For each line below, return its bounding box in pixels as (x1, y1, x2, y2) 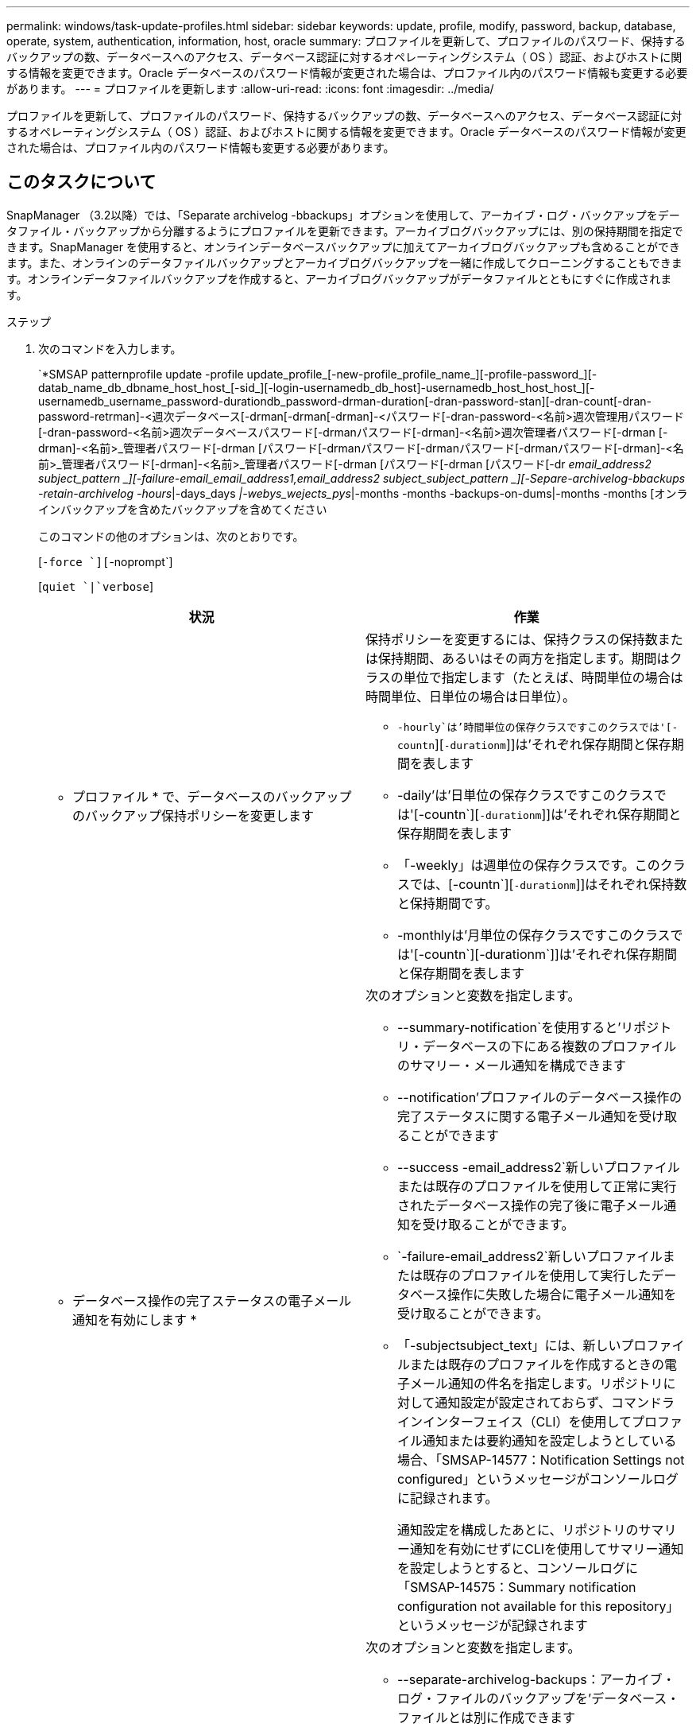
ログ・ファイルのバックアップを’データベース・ (397, 1690, 680, 1706)
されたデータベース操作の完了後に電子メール (397, 1197, 664, 1213)
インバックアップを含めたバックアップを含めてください (38, 502, 327, 516)
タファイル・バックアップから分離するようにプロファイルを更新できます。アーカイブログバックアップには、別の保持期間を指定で (6, 223, 683, 238)
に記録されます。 (397, 1489, 498, 1506)
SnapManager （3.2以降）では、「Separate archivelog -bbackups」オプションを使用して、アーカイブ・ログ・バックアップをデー (6, 208, 680, 222)
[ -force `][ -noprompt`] (38, 554, 173, 569)
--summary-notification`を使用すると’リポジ (397, 1019, 659, 1035)
